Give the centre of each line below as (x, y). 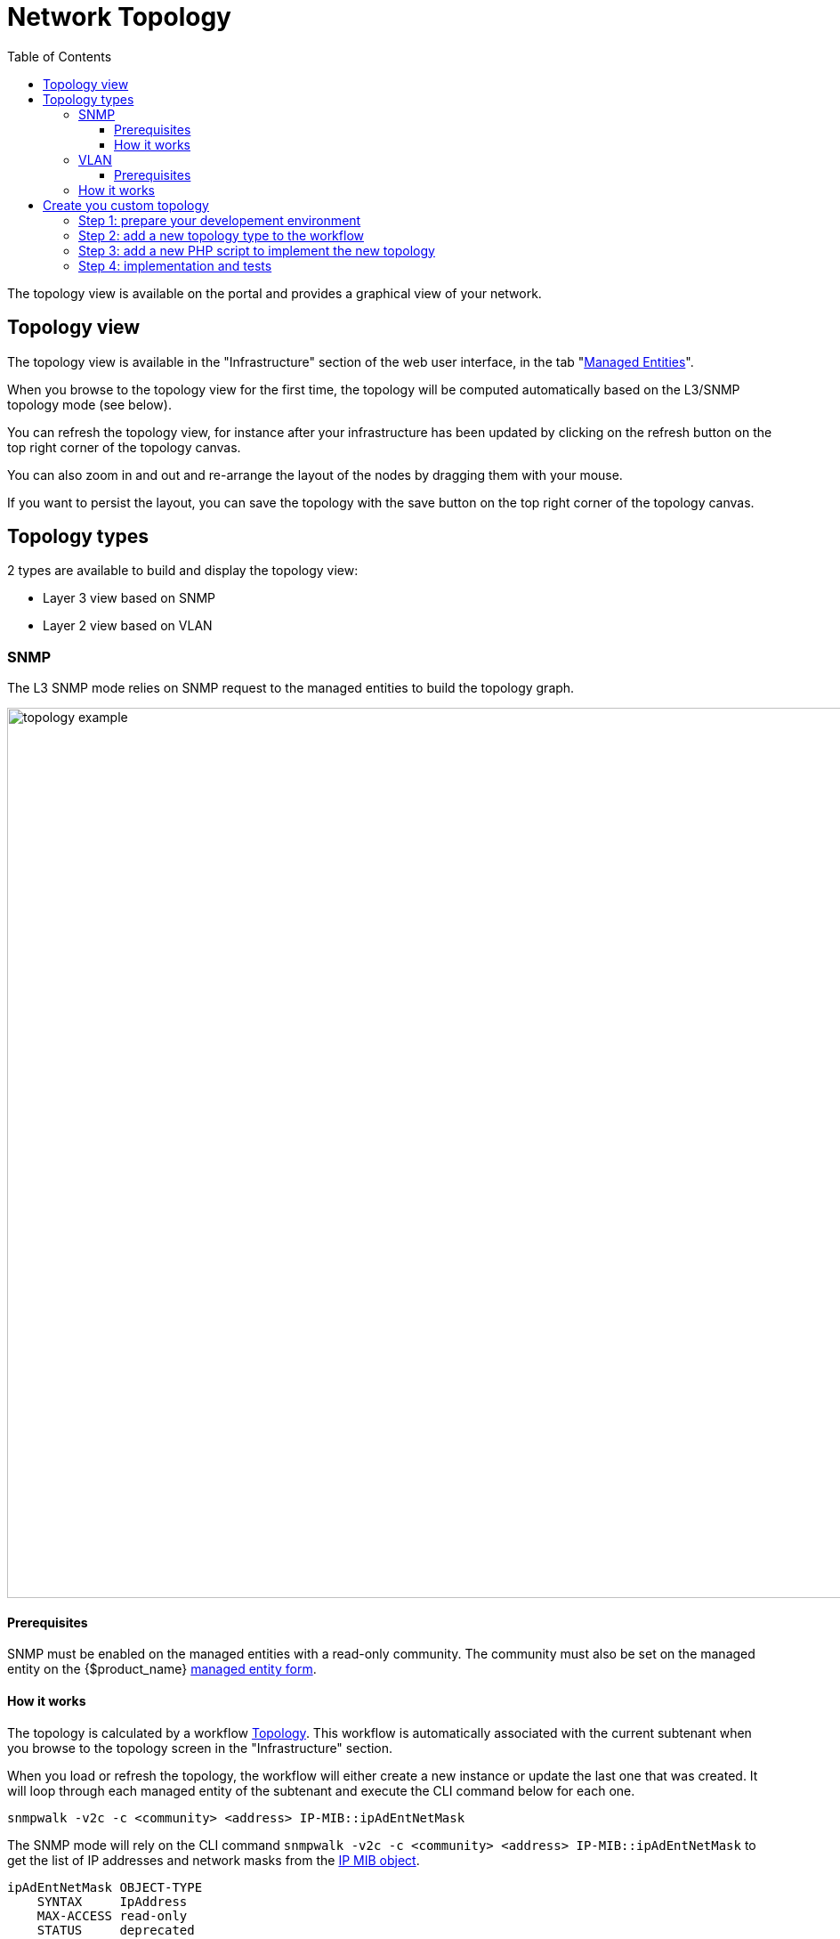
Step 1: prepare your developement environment (220, 220)
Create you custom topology (126, 205)
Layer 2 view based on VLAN (128, 626)
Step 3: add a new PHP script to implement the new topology (257, 250)
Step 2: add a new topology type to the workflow (221, 235)
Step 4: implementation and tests (175, 265)
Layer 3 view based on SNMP (129, 598)
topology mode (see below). (89, 404)
